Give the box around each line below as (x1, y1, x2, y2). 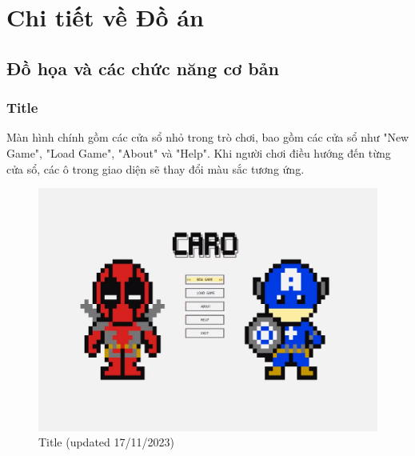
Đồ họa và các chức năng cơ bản (6, 55, 279, 80)
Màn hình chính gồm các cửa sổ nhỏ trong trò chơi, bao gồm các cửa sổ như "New (6, 129, 409, 146)
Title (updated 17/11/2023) (38, 434, 174, 450)
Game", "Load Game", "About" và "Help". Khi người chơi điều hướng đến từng (6, 144, 391, 161)
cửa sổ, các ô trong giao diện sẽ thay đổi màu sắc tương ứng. (6, 160, 305, 177)
